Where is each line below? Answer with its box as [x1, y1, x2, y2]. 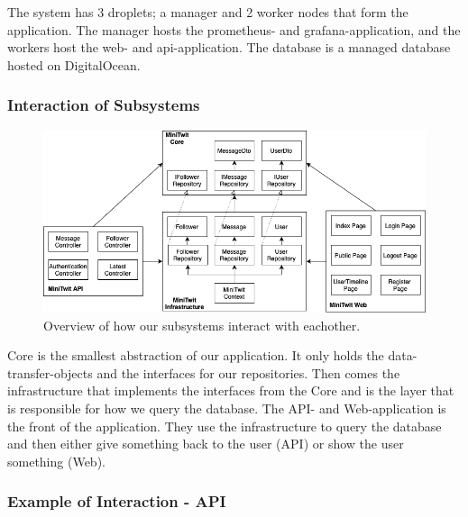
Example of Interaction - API [7, 490, 226, 512]
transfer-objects [7, 363, 93, 382]
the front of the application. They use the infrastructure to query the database [7, 416, 442, 435]
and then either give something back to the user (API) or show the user [7, 434, 404, 453]
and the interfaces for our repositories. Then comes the [96, 363, 400, 382]
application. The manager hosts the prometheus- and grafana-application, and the [7, 20, 461, 39]
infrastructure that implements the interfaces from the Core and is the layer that [7, 381, 454, 400]
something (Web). [7, 451, 106, 470]
